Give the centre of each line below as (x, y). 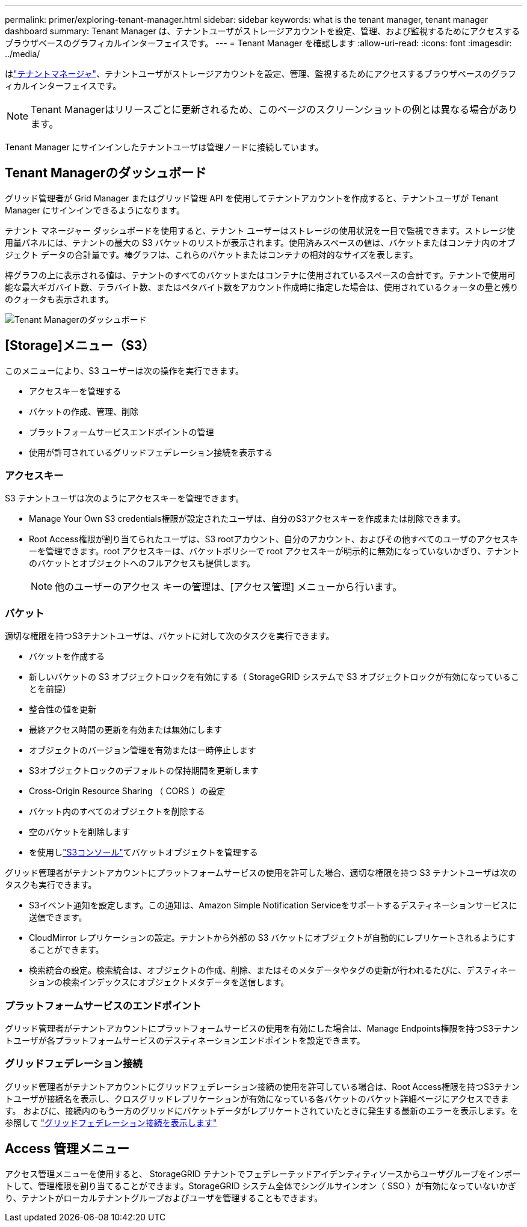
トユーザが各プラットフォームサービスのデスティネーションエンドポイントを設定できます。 (185, 1040)
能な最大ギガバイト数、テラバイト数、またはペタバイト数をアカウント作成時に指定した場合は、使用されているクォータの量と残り (262, 287)
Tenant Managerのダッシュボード (106, 173)
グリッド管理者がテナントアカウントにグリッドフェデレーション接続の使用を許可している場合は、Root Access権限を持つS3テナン (262, 1086)
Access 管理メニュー (67, 1149)
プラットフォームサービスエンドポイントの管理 (122, 432)
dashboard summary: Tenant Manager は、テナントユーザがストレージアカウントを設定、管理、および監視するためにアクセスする (263, 31)
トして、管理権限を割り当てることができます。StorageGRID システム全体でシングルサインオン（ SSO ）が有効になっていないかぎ (260, 1186)
